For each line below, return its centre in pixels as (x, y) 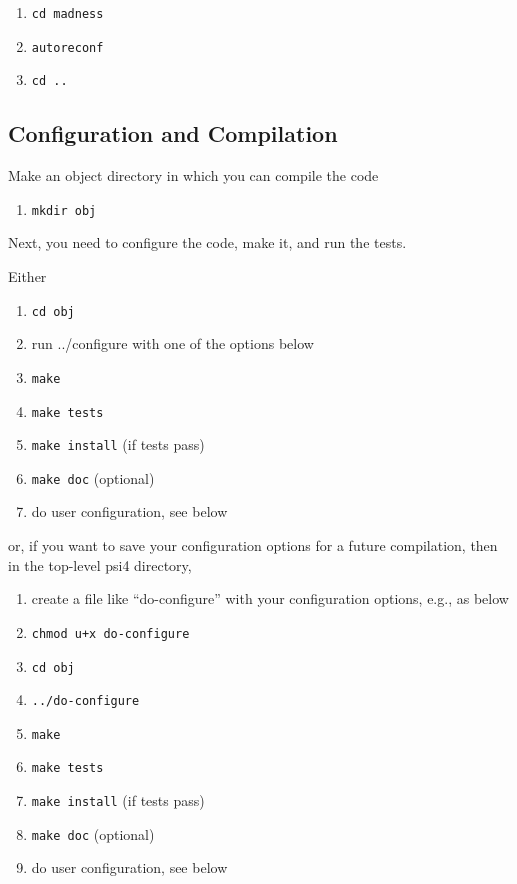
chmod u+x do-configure (110, 633)
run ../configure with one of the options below (172, 343)
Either (27, 276)
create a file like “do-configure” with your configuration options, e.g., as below (270, 598)
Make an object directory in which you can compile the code (193, 175)
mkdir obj (64, 210)
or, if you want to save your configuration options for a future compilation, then (253, 545)
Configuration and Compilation (173, 133)
